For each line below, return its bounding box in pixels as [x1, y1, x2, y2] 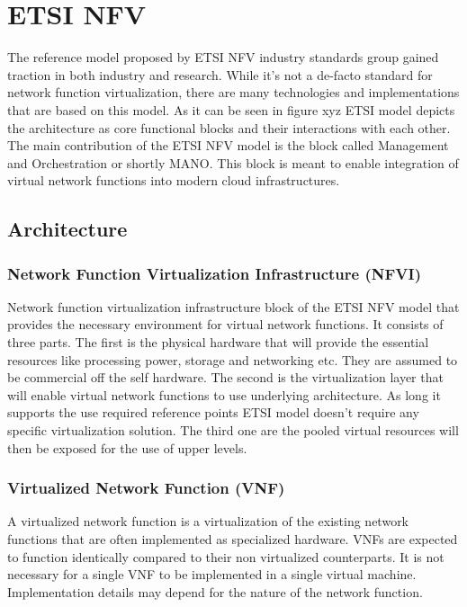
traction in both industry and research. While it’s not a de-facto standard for [7, 65, 433, 84]
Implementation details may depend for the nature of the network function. [7, 582, 423, 601]
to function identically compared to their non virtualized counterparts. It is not [7, 547, 445, 566]
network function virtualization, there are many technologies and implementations [7, 83, 460, 102]
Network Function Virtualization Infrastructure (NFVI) [7, 262, 421, 284]
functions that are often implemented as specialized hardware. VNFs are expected [7, 530, 458, 549]
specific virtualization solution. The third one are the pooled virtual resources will [7, 421, 459, 440]
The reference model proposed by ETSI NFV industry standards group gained [7, 48, 439, 67]
